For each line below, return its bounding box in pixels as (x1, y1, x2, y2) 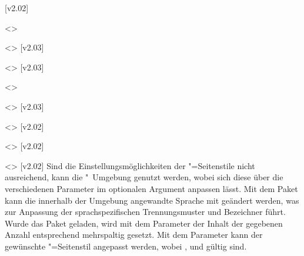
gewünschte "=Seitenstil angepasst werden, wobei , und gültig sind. (5, 240, 247, 252)
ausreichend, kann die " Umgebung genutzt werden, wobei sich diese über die (5, 171, 283, 183)
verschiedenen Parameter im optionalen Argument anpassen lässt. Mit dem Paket (5, 182, 298, 194)
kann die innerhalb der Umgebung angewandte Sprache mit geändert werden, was (5, 194, 299, 206)
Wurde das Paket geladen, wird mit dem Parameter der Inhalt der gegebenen (5, 217, 283, 229)
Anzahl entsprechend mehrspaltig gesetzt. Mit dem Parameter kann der (5, 228, 263, 241)
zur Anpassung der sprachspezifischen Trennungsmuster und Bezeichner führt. (5, 206, 286, 218)
